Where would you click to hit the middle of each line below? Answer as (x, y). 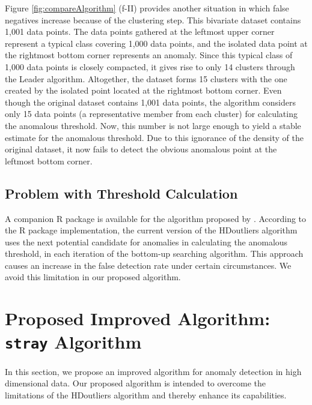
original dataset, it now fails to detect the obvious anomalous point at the (141, 149)
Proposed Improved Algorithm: (138, 318)
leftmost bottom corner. (49, 160)
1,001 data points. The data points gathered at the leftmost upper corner (140, 31)
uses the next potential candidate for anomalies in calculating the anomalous (146, 241)
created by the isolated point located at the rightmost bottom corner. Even (143, 90)
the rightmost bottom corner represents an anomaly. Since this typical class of (149, 55)
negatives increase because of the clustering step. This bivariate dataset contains (153, 19)
